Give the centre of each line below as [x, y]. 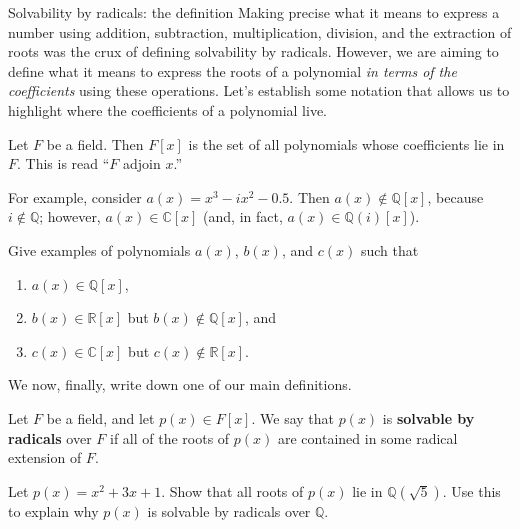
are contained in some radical [367, 437]
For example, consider [75, 196]
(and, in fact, [243, 216]
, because [455, 196]
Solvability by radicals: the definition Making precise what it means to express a [254, 12]
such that [389, 249]
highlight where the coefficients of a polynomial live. [168, 109]
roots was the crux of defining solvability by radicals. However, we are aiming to [253, 51]
